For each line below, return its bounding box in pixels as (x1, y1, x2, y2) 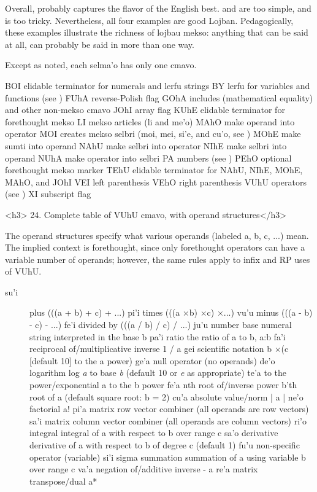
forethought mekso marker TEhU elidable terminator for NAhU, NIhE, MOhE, (5, 163, 303, 176)
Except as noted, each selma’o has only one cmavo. (5, 58, 197, 71)
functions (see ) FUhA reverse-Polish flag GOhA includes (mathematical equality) (5, 91, 313, 104)
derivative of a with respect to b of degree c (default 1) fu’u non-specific (29, 439, 300, 451)
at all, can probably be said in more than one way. (5, 37, 194, 50)
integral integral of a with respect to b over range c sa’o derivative (29, 426, 278, 439)
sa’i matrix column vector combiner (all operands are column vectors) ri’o (29, 414, 307, 427)
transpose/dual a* (29, 474, 97, 487)
